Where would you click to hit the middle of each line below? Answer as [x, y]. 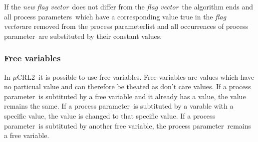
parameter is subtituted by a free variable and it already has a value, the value [125, 96]
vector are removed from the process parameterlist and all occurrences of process [126, 26]
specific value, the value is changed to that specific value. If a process [110, 115]
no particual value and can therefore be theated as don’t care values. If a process [128, 86]
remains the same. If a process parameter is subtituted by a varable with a [119, 106]
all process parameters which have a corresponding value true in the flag [115, 16]
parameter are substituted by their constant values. [83, 36]
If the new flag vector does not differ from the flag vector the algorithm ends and [129, 6]
